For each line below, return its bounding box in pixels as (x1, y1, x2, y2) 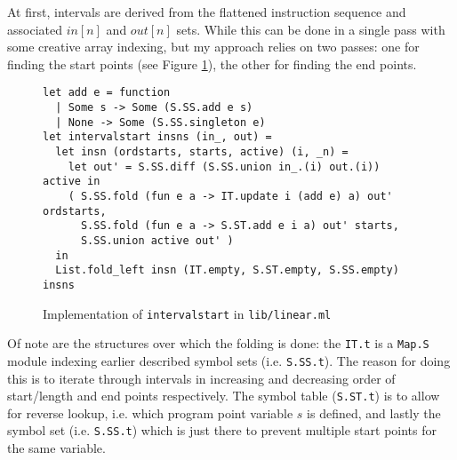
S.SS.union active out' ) (80, 234, 234, 247)
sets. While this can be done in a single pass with (176, 20, 445, 38)
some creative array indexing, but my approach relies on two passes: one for (7, 37, 420, 56)
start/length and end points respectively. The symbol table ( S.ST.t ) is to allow (7, 386, 440, 405)
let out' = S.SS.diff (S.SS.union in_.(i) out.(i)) (68, 160, 381, 173)
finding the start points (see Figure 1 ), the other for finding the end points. (7, 54, 417, 73)
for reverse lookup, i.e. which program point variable (7, 403, 293, 422)
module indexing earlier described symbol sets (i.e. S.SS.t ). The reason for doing (7, 351, 451, 369)
